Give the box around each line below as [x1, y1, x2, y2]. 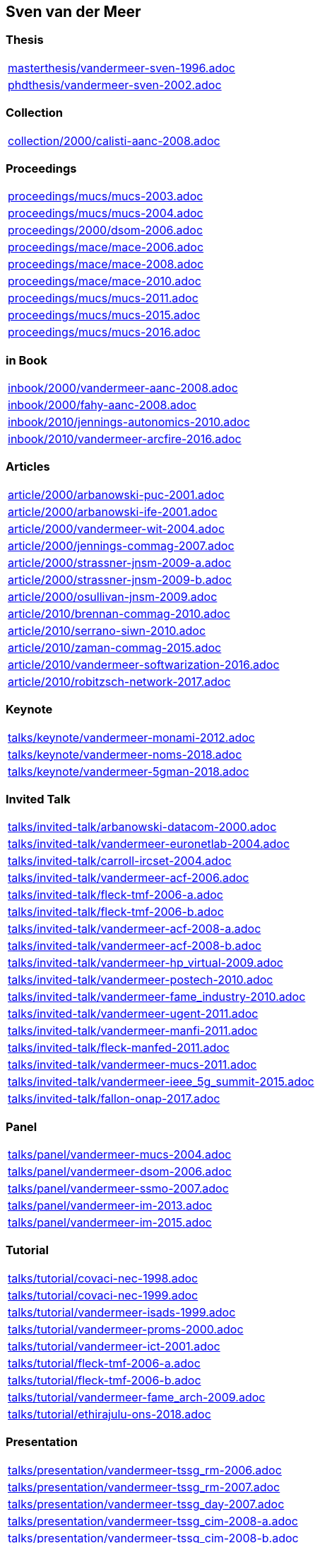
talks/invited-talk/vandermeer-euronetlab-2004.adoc [8, 837, 290, 851]
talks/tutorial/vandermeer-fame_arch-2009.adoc [8, 1389, 266, 1404]
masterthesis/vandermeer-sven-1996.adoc [8, 60, 235, 75]
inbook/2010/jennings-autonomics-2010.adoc [8, 415, 250, 430]
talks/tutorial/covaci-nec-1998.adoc [8, 1270, 198, 1285]
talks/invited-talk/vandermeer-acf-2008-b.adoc [8, 939, 262, 953]
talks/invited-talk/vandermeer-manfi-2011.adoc [8, 1023, 258, 1038]
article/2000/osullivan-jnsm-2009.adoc [8, 589, 218, 604]
